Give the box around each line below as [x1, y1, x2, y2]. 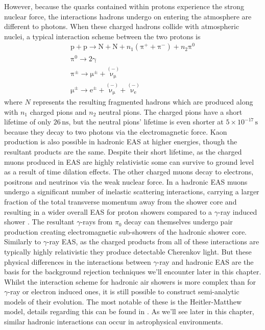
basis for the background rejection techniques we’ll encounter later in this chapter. [4, 266, 261, 277]
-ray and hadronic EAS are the [157, 256, 254, 267]
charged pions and [30, 106, 87, 117]
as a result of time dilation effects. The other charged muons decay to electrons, [4, 166, 254, 177]
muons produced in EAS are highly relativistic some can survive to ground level [4, 156, 254, 167]
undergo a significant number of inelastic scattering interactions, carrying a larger [4, 186, 259, 197]
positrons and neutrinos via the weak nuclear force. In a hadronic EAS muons [4, 176, 248, 187]
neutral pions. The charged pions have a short [99, 106, 243, 117]
